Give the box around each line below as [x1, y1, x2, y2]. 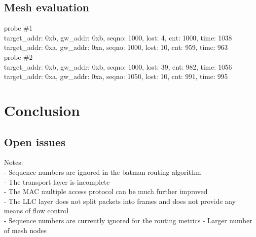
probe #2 [4, 51, 33, 62]
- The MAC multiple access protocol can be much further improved [4, 186, 208, 197]
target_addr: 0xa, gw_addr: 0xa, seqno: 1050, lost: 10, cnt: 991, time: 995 [4, 71, 228, 81]
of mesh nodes [4, 225, 47, 235]
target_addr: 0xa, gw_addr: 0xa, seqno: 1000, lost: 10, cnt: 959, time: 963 [4, 42, 228, 52]
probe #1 [4, 23, 33, 33]
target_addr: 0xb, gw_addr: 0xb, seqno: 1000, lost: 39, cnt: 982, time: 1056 [4, 61, 232, 72]
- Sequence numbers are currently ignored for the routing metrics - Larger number [4, 215, 253, 225]
